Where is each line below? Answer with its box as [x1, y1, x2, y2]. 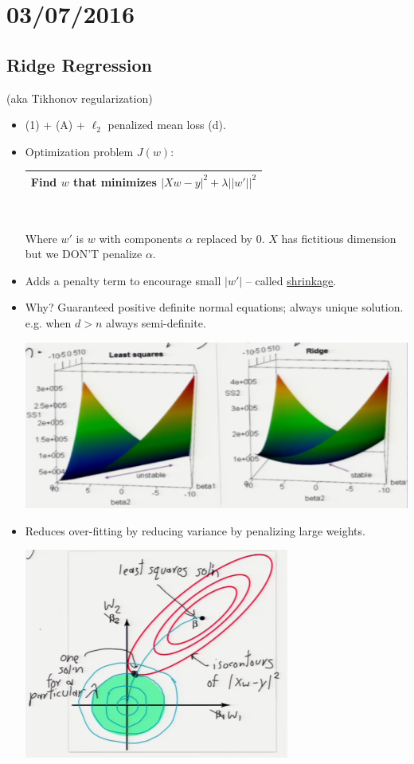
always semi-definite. [106, 314, 206, 331]
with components [99, 229, 182, 246]
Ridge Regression [6, 52, 152, 76]
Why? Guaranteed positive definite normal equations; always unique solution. [25, 299, 404, 315]
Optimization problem [25, 143, 134, 159]
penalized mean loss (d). [107, 116, 226, 133]
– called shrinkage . [245, 272, 337, 288]
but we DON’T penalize [25, 245, 143, 262]
